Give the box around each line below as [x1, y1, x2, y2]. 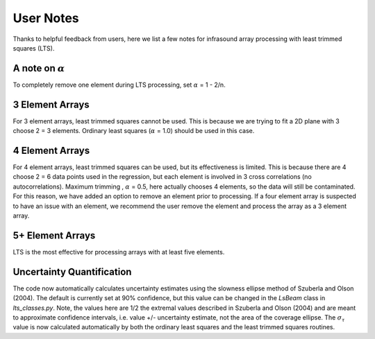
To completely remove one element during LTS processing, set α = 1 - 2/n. [12, 80, 226, 89]
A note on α [12, 62, 65, 74]
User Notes [12, 10, 79, 26]
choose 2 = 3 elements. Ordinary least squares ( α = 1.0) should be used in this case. [12, 127, 255, 135]
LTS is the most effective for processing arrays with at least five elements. [12, 247, 225, 256]
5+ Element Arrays [12, 229, 96, 241]
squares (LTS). [12, 44, 55, 52]
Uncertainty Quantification [12, 266, 132, 277]
